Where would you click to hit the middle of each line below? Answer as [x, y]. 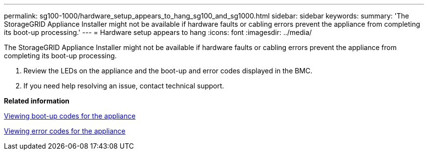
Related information [37, 101]
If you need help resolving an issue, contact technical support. [124, 86]
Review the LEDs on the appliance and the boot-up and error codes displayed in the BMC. [168, 71]
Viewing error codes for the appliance [65, 131]
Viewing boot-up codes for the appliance [70, 116]
